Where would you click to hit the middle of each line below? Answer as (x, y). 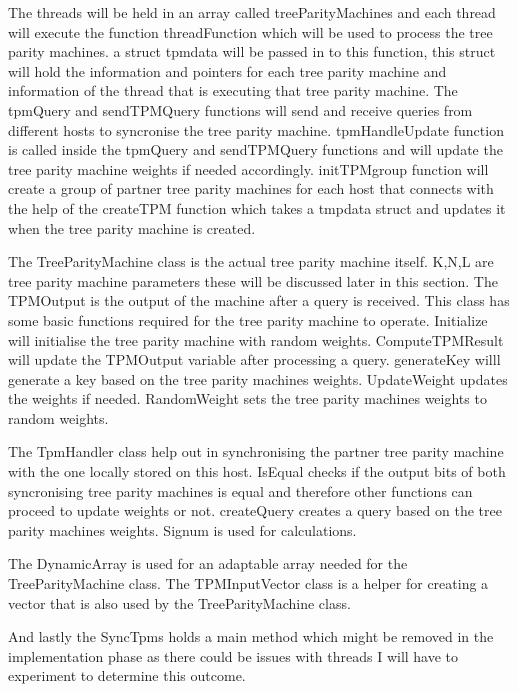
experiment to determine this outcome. (127, 675)
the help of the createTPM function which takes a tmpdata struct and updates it (257, 207)
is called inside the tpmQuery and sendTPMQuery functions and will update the (255, 149)
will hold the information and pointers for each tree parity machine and (227, 70)
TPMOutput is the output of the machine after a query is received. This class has (259, 300)
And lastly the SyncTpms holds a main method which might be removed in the (251, 636)
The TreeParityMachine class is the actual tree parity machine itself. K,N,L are (251, 261)
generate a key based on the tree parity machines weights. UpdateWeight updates (258, 378)
